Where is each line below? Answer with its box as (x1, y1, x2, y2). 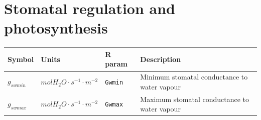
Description (140, 53, 181, 64)
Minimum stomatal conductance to (140, 71, 248, 82)
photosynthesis (4, 17, 108, 38)
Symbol (8, 53, 34, 64)
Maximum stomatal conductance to (140, 93, 249, 104)
